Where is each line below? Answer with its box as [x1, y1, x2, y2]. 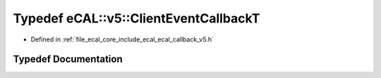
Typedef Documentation [13, 53, 123, 65]
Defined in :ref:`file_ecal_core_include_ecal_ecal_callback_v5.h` [30, 35, 214, 44]
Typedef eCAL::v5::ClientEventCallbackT [13, 11, 260, 26]
